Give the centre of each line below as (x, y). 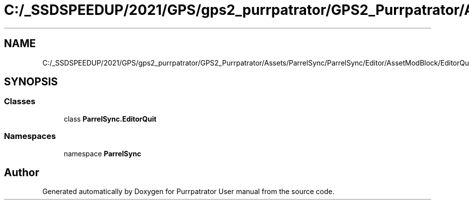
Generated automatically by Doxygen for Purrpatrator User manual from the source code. (188, 192)
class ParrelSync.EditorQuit (110, 119)
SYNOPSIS (31, 82)
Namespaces (30, 136)
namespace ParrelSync (102, 153)
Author (22, 172)
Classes (20, 102)
